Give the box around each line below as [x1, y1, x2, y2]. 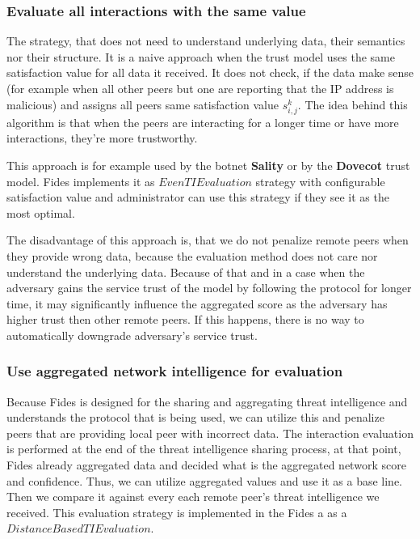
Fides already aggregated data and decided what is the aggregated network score [6, 456, 406, 473]
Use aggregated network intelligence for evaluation [6, 361, 343, 381]
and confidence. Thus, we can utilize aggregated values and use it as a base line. [6, 472, 402, 489]
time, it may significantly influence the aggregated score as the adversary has [6, 295, 388, 312]
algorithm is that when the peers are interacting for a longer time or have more [6, 113, 399, 130]
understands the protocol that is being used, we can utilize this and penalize [6, 409, 384, 426]
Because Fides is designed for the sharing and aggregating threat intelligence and [6, 393, 408, 410]
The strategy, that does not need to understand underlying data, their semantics [6, 32, 405, 49]
